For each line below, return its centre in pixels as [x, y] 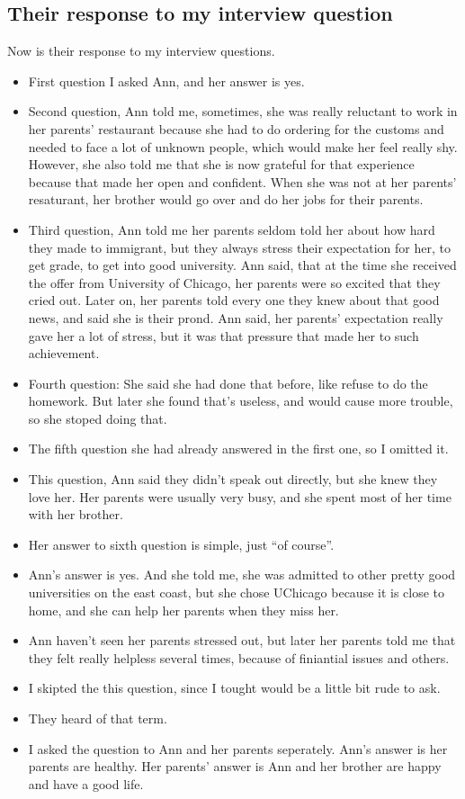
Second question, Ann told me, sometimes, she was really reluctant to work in [243, 111]
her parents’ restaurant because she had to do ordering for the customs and [236, 128]
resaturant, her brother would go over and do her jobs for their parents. [226, 199]
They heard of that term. [98, 718]
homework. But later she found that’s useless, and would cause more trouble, [241, 401]
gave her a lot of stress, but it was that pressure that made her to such [224, 335]
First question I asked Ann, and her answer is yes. [166, 81]
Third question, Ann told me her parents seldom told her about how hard [232, 229]
